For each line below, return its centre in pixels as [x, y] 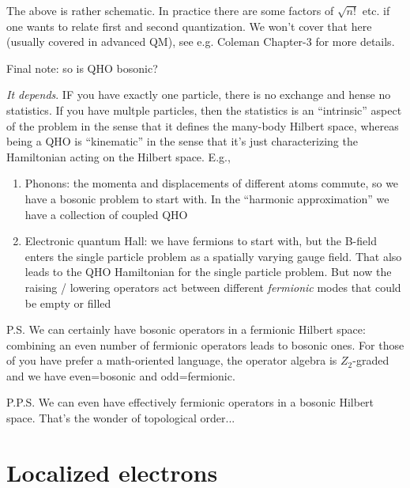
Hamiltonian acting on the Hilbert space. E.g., [118, 156]
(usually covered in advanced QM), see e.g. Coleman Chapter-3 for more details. [201, 42]
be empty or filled [68, 303]
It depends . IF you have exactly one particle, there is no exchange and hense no [199, 95]
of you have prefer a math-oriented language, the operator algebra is [172, 360]
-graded [371, 360]
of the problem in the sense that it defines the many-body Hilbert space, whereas [203, 125]
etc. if [376, 10]
